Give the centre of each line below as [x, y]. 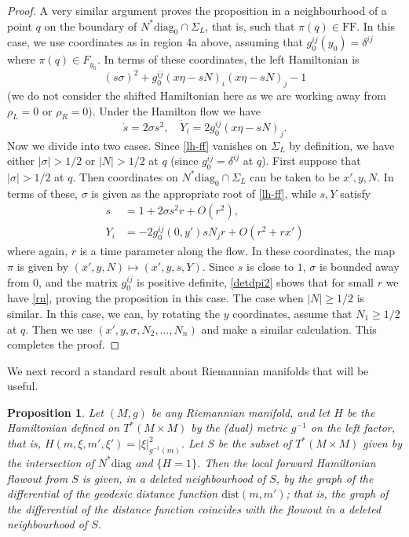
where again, [38, 251]
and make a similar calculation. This [289, 329]
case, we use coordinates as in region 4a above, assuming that [155, 42]
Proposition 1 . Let [55, 412]
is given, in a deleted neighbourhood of [174, 478]
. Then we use [59, 329]
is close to [270, 266]
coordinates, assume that [292, 313]
